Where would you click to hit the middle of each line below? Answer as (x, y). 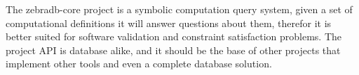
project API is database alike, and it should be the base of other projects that (173, 50)
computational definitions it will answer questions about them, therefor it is (169, 23)
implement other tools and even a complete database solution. (139, 64)
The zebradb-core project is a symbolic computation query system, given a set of (179, 9)
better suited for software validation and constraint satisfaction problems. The (174, 36)
